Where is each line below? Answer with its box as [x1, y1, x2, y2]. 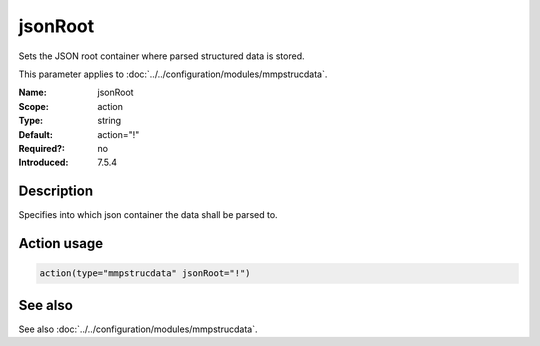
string [97, 115, 122, 127]
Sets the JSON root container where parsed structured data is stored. [18, 50, 305, 62]
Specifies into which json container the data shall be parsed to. [18, 209, 279, 221]
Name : [18, 86, 47, 99]
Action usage [18, 235, 104, 252]
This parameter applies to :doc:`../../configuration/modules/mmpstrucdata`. [18, 68, 328, 80]
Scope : [18, 100, 49, 112]
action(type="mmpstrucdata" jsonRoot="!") [39, 268, 251, 279]
